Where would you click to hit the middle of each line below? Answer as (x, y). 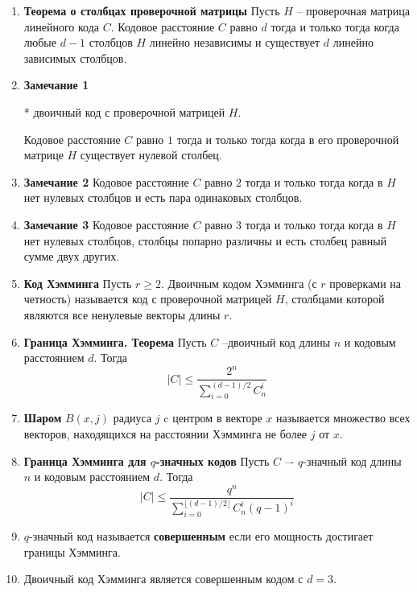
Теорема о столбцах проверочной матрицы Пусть (152, 10)
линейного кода (62, 26)
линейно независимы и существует (235, 42)
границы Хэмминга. (72, 551)
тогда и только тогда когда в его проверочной (288, 139)
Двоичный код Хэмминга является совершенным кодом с (163, 579)
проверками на (365, 283)
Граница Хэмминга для (85, 460)
